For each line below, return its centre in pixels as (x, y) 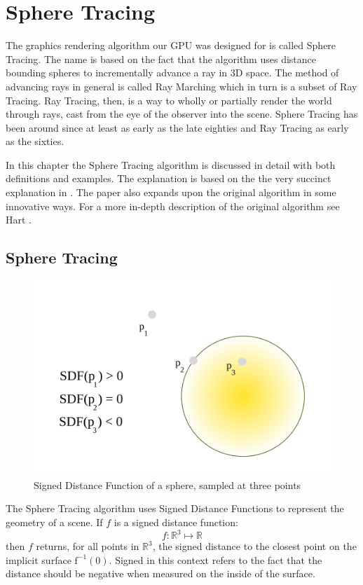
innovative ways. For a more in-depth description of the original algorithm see (173, 206)
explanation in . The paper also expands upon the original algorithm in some (171, 192)
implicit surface (39, 559)
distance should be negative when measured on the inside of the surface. (160, 573)
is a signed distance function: (176, 522)
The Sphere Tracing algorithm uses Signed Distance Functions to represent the (175, 508)
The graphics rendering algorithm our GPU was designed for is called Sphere (171, 45)
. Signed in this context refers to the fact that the (215, 559)
